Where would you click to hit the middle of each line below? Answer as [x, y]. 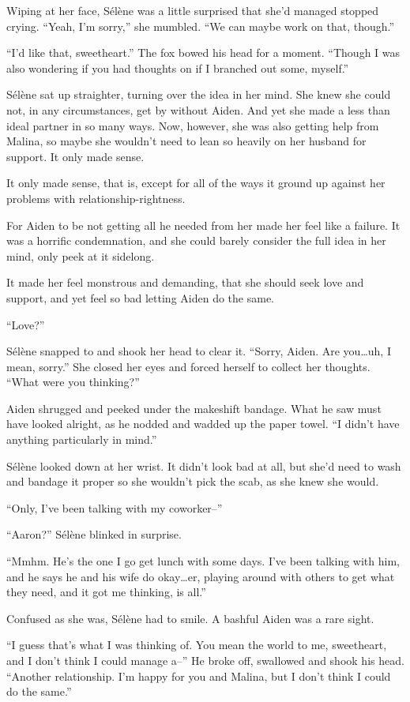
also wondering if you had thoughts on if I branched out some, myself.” [178, 68]
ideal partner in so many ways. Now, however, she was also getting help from [193, 125]
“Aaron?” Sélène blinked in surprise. [94, 534]
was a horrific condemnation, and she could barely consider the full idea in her [196, 240]
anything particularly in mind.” [82, 439]
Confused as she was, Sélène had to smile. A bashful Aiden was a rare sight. [190, 618]
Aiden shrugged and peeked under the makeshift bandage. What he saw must [194, 408]
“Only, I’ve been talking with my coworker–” [115, 507]
